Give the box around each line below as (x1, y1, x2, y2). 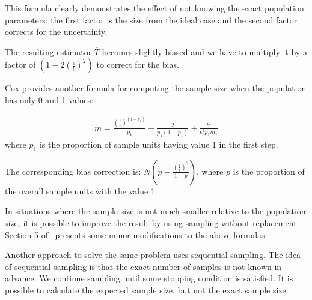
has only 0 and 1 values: (5, 93, 94, 106)
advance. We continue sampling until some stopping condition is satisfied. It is (5, 272, 293, 284)
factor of (5, 58, 36, 71)
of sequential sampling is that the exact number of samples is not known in (5, 260, 282, 272)
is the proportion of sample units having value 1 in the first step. (39, 138, 278, 151)
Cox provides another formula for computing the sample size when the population (5, 82, 307, 94)
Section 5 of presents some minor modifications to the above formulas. (5, 228, 268, 241)
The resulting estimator (5, 45, 92, 58)
